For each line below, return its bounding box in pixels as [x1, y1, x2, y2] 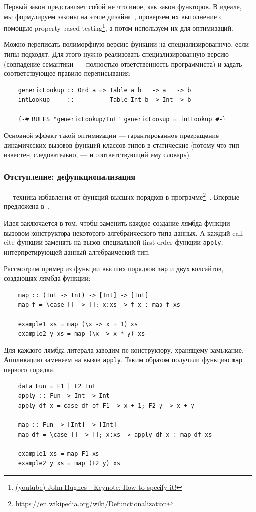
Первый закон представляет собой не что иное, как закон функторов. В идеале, [4, 1, 242, 11]
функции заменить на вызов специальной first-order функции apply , [17, 237, 223, 247]
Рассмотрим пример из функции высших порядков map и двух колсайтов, [4, 263, 224, 273]
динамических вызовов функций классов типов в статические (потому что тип [4, 139, 239, 150]
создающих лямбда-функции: [4, 273, 91, 283]
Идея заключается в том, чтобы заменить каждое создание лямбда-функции [4, 218, 230, 228]
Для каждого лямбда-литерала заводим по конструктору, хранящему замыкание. [4, 344, 244, 355]
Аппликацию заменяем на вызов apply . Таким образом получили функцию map [4, 354, 243, 365]
